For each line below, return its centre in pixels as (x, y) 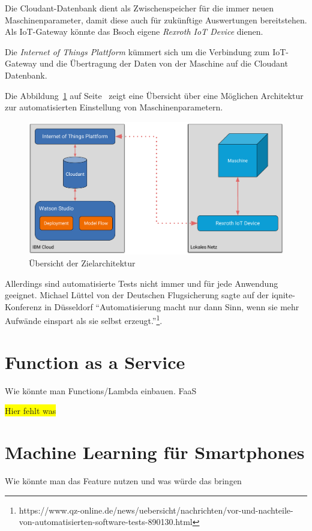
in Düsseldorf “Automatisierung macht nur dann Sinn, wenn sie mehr (172, 306)
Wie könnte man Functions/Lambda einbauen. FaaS (101, 390)
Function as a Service (95, 361)
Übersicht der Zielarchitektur (82, 263)
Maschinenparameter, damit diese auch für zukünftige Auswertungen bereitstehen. (156, 19)
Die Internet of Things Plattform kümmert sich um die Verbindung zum (137, 51)
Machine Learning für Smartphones (155, 452)
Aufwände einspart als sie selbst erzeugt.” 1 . (84, 320)
